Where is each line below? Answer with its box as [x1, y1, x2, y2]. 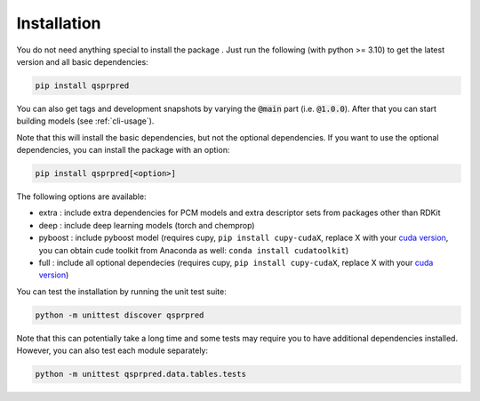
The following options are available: [16, 191, 147, 202]
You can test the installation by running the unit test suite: [16, 285, 227, 297]
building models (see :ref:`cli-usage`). [16, 116, 155, 126]
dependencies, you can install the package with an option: [16, 145, 230, 156]
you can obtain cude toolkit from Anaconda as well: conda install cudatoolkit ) [38, 245, 349, 255]
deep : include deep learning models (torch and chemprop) [38, 220, 255, 230]
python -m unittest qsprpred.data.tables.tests [35, 369, 246, 380]
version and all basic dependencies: [16, 56, 148, 67]
